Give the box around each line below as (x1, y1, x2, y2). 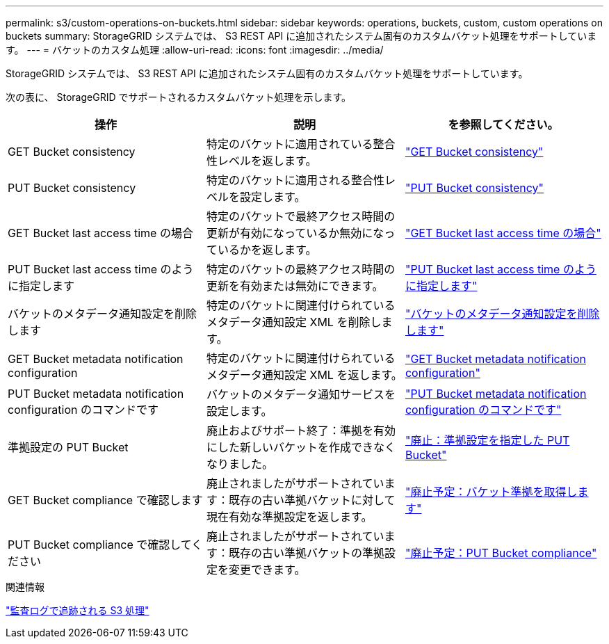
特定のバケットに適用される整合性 (206, 173, 384, 187)
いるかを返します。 (217, 243, 317, 257)
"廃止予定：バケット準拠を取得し (405, 485, 578, 499)
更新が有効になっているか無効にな (206, 226, 384, 240)
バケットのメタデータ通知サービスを (206, 387, 396, 401)
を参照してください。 (448, 118, 559, 131)
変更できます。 (228, 563, 306, 577)
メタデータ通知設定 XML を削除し (206, 315, 382, 329)
